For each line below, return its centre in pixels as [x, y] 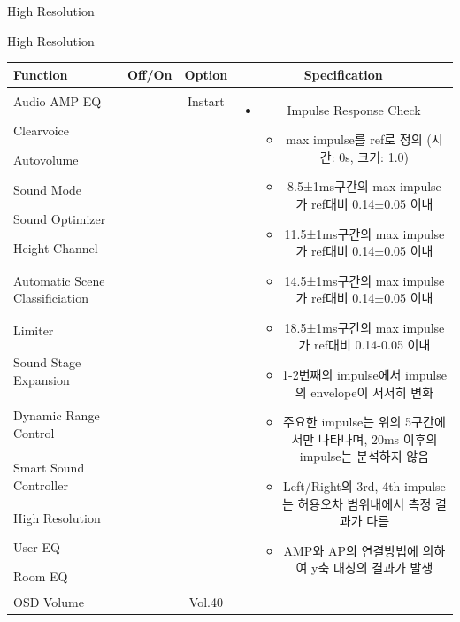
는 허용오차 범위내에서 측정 [356, 503]
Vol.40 [206, 602]
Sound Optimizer [60, 218]
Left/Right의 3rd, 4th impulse [364, 486]
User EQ [37, 546]
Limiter [34, 330]
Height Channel [56, 248]
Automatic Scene [59, 280]
